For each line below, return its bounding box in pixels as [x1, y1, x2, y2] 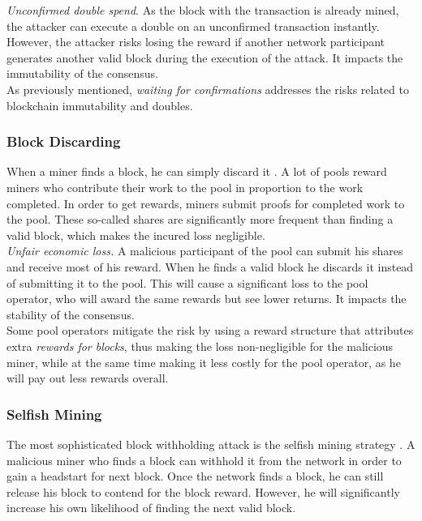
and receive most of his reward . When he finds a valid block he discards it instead [6, 258, 414, 275]
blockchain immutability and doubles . [6, 96, 193, 113]
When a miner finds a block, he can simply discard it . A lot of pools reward [6, 163, 387, 180]
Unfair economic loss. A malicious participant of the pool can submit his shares [6, 242, 403, 259]
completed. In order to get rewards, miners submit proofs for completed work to [6, 194, 405, 211]
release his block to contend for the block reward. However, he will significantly [6, 483, 400, 500]
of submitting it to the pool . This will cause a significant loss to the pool [6, 274, 368, 291]
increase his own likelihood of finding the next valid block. [6, 499, 296, 516]
